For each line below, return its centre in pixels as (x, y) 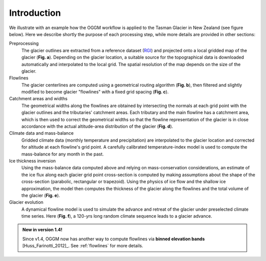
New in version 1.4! (42, 230)
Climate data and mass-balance (41, 133)
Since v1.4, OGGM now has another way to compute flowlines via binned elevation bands (114, 239)
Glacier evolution (26, 202)
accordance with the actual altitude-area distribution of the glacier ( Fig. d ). (97, 126)
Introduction (35, 13)
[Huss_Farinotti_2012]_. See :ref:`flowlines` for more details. (83, 246)
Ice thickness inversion (33, 161)
